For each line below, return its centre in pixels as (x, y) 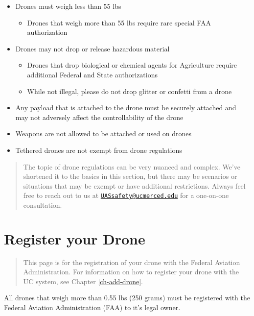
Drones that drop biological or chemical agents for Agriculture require (132, 65)
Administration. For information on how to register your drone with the (131, 272)
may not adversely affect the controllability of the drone (99, 117)
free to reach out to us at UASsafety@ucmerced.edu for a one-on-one (126, 195)
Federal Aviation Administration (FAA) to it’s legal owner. (92, 307)
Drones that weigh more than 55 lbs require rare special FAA (119, 22)
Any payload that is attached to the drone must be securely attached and (126, 108)
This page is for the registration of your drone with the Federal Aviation (132, 262)
